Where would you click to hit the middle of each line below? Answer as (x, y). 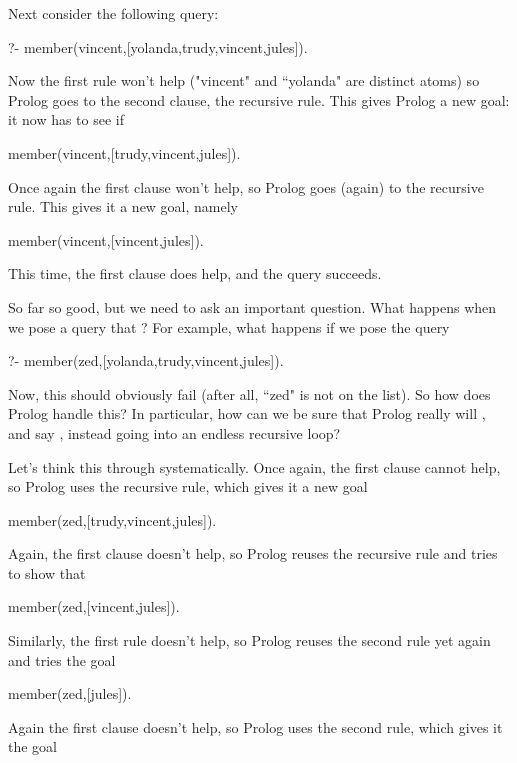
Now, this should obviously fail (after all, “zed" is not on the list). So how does (249, 393)
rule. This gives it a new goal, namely (123, 206)
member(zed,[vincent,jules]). (94, 606)
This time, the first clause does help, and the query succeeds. (195, 273)
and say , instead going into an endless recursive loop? (174, 432)
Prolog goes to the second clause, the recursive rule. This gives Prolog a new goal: (259, 99)
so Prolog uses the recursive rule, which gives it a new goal (188, 486)
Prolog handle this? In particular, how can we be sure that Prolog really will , (247, 413)
